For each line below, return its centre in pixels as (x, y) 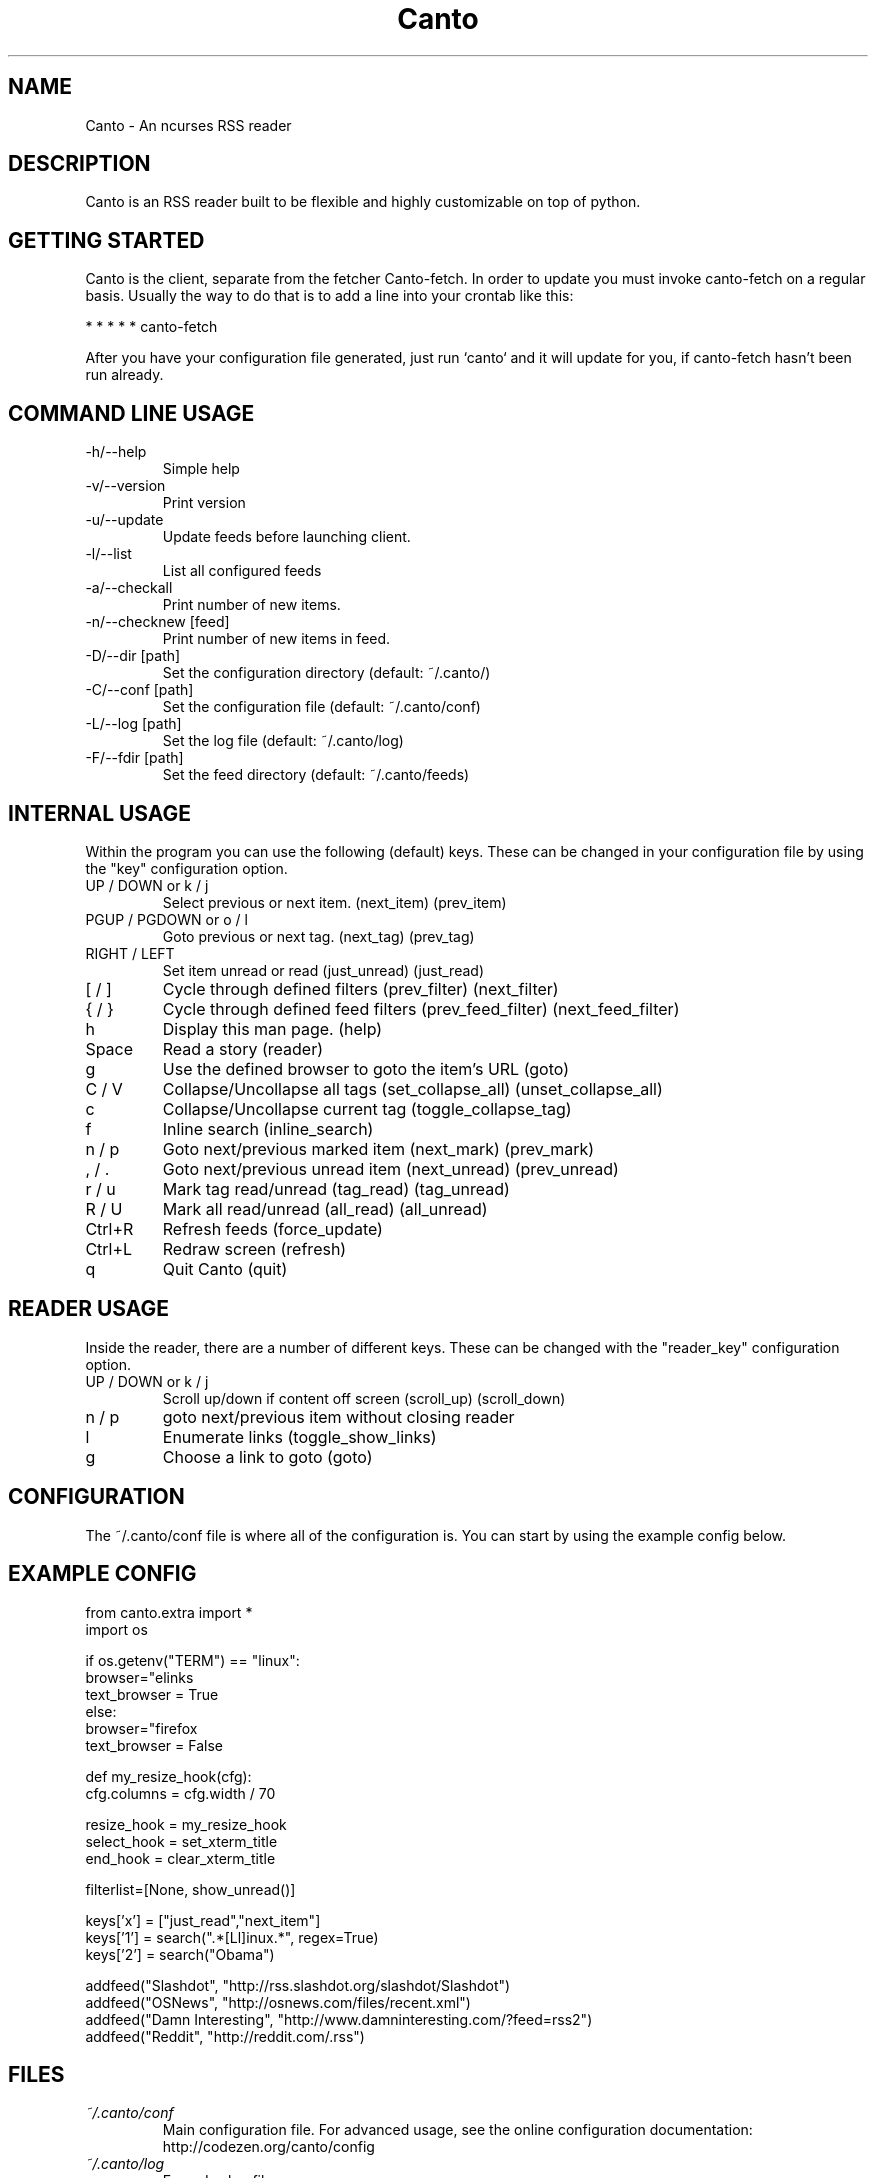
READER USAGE (89, 1309)
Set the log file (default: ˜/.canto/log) (283, 741)
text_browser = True (152, 1694)
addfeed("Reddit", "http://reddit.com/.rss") (225, 2036)
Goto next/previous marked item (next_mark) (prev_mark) (378, 1148)
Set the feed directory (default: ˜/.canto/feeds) (316, 775)
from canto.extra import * (169, 1612)
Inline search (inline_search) (268, 1128)
